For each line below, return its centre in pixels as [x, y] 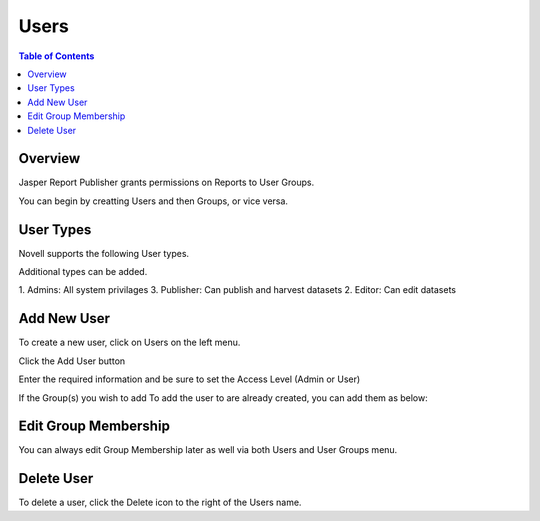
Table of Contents [56, 56]
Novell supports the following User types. [104, 253]
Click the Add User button [72, 361]
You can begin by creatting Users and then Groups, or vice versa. [153, 201]
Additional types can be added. [83, 272]
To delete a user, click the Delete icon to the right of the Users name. [160, 502]
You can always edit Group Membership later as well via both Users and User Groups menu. [208, 450]
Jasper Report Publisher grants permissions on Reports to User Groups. [166, 182]
